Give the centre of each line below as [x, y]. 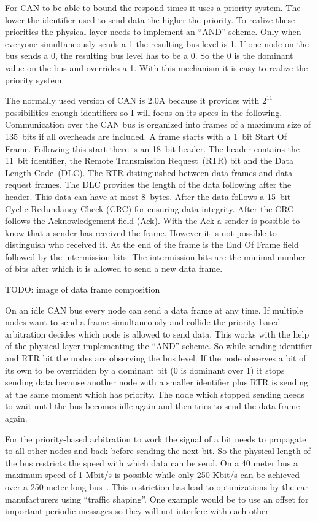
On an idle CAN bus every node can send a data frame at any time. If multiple [154, 310]
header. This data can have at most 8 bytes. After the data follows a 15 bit [148, 196]
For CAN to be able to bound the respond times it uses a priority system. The [153, 7]
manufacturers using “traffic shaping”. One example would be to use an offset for [157, 499]
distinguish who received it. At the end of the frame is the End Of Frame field [152, 245]
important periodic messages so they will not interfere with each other [137, 511]
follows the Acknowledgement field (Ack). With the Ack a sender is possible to [153, 221]
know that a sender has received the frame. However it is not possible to [141, 232]
